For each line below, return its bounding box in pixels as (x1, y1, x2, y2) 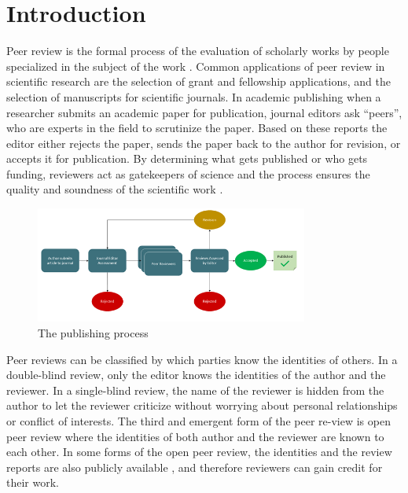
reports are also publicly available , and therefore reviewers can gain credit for (6, 458, 383, 475)
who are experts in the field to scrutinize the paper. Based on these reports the (6, 120, 388, 136)
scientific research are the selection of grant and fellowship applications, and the (6, 73, 391, 90)
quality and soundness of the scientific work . (6, 181, 223, 197)
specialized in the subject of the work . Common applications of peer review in (6, 57, 385, 74)
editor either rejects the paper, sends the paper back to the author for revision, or (6, 134, 401, 151)
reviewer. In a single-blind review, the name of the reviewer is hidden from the (6, 381, 384, 398)
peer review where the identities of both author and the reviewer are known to (6, 428, 384, 444)
